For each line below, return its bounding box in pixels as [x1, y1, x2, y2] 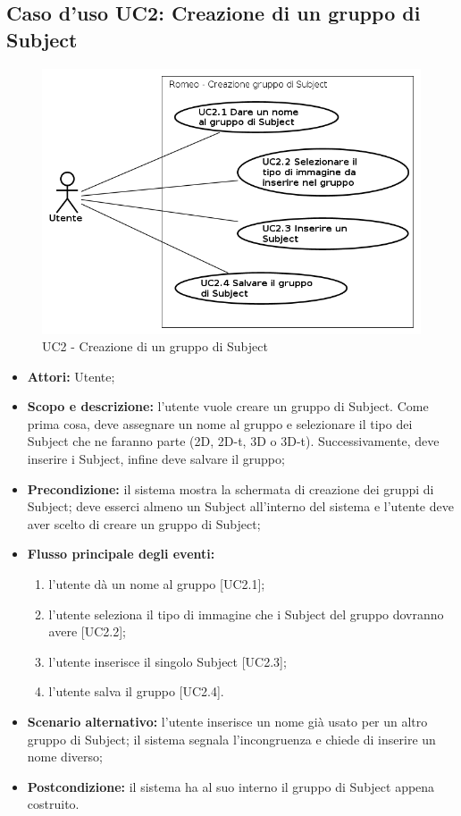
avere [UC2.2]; [48, 622, 126, 641]
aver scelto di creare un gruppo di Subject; [27, 514, 261, 533]
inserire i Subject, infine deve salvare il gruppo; [27, 450, 285, 468]
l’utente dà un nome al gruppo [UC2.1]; [48, 575, 265, 593]
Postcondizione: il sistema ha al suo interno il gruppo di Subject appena [27, 777, 435, 795]
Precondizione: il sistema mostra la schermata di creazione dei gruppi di [27, 479, 434, 498]
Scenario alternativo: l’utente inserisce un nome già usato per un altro [27, 712, 428, 731]
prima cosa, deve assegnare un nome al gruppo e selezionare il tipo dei [27, 414, 413, 433]
